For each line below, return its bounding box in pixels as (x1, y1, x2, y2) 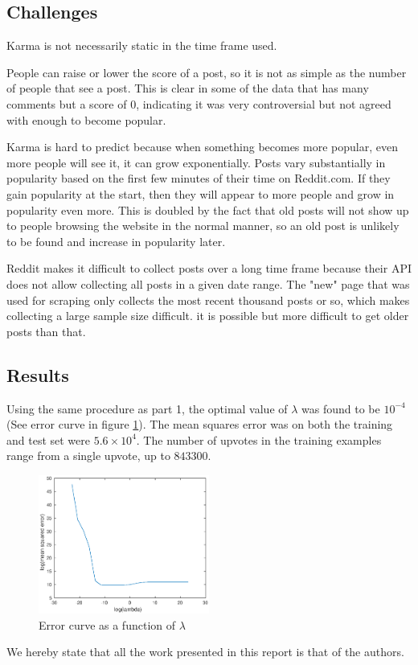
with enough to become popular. (6, 111, 166, 128)
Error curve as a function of (39, 616, 176, 633)
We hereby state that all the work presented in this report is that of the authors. (6, 643, 404, 660)
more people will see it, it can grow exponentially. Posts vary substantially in (6, 154, 386, 170)
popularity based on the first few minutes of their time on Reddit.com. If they (6, 170, 391, 187)
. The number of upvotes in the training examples (136, 431, 382, 448)
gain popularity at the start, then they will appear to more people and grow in (6, 185, 395, 202)
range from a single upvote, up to (6, 447, 170, 464)
